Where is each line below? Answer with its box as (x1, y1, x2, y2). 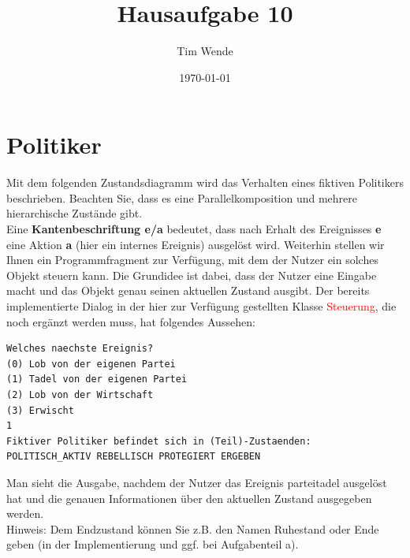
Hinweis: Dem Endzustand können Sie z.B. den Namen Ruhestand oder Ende (6, 520, 379, 537)
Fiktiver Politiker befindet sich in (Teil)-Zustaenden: (6, 435, 311, 447)
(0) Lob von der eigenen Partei (6, 358, 176, 370)
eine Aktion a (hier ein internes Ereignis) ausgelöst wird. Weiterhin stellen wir (6, 236, 385, 252)
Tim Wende (177, 43, 233, 59)
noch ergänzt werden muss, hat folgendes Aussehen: (6, 313, 255, 329)
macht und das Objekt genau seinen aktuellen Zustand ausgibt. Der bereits (6, 282, 370, 299)
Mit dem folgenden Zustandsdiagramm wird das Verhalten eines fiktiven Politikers (6, 174, 404, 191)
